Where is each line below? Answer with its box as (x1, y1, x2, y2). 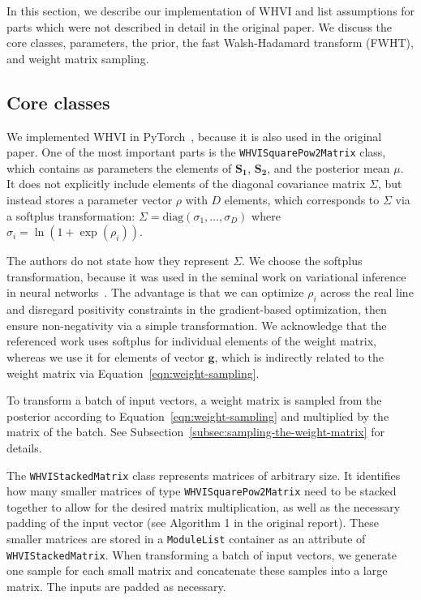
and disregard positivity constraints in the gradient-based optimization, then (6, 301, 387, 318)
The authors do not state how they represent (6, 252, 230, 269)
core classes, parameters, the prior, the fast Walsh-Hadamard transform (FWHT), (6, 34, 414, 51)
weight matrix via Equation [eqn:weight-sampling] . (6, 364, 260, 381)
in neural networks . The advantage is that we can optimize (6, 284, 304, 301)
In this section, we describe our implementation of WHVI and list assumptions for (6, 2, 415, 19)
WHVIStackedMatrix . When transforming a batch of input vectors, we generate (6, 546, 397, 563)
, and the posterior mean (267, 159, 390, 176)
